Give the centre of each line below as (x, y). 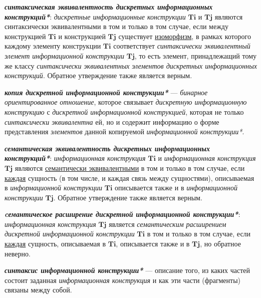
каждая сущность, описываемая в (55, 244)
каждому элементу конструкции (53, 46)
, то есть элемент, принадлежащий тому (195, 55)
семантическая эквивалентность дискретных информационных (107, 148)
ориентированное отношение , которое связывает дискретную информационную (126, 102)
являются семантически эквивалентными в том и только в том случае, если (130, 168)
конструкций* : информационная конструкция (75, 158)
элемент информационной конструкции (65, 55)
